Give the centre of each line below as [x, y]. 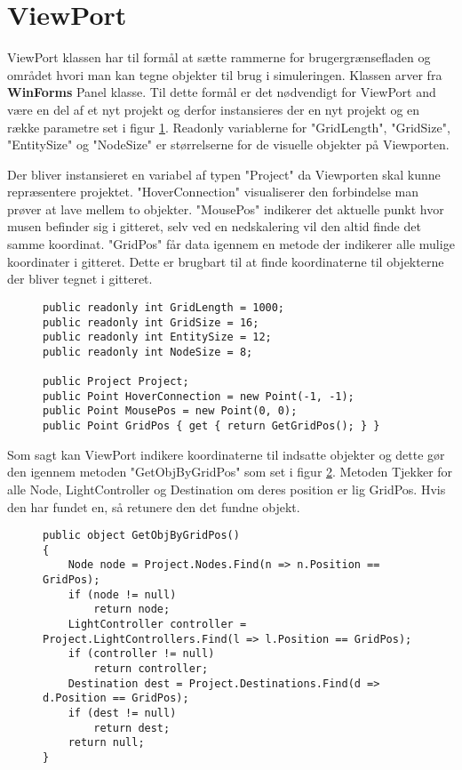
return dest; [132, 728]
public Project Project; [116, 382]
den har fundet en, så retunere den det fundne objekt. [154, 506]
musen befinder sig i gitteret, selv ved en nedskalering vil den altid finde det [214, 226]
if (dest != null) [122, 713]
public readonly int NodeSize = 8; [148, 352]
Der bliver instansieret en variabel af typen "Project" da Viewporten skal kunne [224, 174]
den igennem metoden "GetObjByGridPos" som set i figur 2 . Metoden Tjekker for [230, 472]
